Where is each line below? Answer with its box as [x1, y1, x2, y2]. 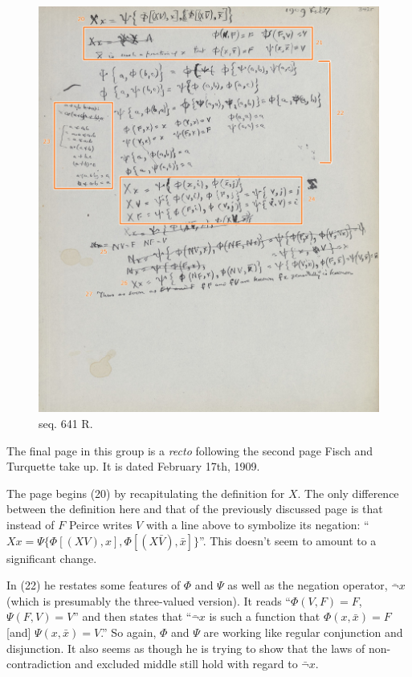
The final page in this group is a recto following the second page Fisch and [6, 442, 373, 459]
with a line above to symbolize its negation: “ [145, 516, 369, 532]
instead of [6, 516, 55, 532]
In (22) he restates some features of [6, 577, 181, 593]
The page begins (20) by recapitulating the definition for [6, 484, 285, 501]
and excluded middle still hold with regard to [75, 655, 298, 672]
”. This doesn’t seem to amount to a [199, 532, 377, 549]
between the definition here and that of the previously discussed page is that [6, 500, 383, 517]
